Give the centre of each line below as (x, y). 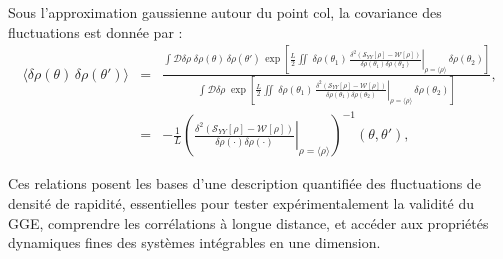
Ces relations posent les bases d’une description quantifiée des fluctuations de (244, 183)
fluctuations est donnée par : (95, 31)
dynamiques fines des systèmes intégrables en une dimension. (194, 242)
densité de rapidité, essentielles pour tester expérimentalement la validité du (241, 202)
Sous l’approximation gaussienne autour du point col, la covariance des (225, 12)
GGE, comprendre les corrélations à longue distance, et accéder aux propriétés (248, 222)
